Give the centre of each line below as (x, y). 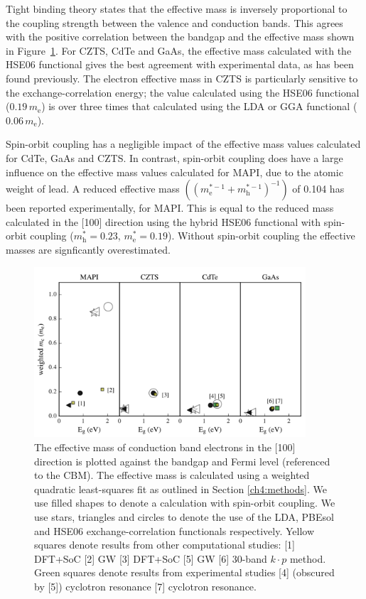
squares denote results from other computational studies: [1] (165, 545)
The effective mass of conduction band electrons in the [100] (165, 447)
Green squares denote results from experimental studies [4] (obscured (184, 572)
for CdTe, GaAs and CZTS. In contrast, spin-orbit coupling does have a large (174, 157)
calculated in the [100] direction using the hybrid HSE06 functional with (163, 221)
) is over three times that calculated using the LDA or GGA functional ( (199, 106)
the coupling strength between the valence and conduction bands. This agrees (174, 22)
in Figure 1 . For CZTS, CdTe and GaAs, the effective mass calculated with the (179, 50)
